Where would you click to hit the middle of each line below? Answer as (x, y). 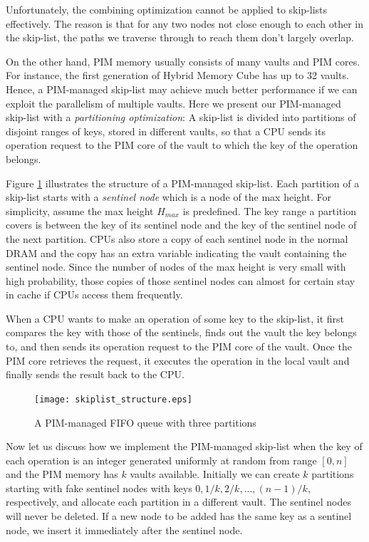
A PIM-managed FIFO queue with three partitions (145, 422)
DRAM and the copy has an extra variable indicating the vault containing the (176, 252)
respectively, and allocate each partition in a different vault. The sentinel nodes (178, 502)
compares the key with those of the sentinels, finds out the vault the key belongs (181, 332)
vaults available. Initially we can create (215, 474)
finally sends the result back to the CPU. (95, 374)
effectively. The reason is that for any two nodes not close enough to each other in (185, 23)
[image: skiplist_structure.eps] (113, 399)
